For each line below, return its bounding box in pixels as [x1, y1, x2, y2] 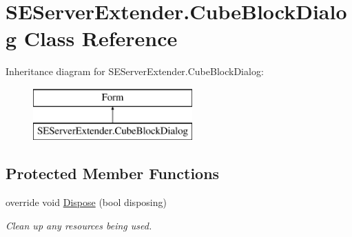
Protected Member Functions [6, 163, 220, 184]
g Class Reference [6, 24, 178, 52]
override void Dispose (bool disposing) [6, 195, 167, 209]
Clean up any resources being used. [6, 218, 152, 232]
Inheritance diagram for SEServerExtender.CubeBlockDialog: [6, 64, 264, 79]
